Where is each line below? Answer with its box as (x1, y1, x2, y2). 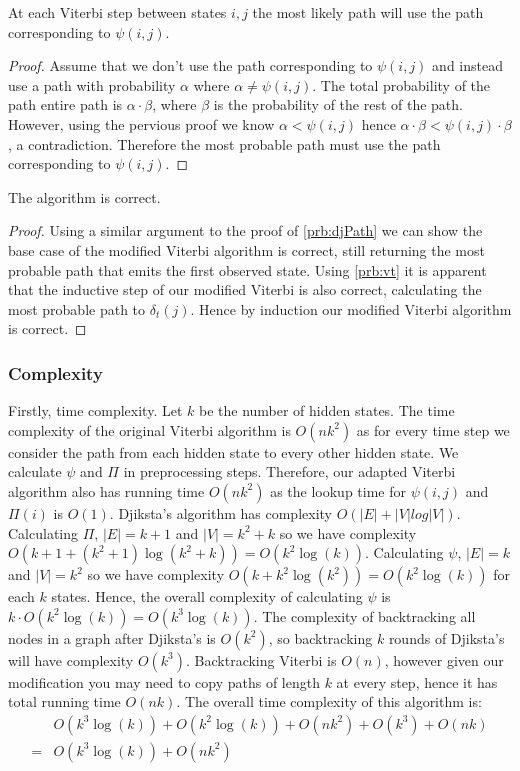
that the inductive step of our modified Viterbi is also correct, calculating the (8, 279, 482, 300)
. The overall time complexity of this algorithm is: (176, 691, 482, 712)
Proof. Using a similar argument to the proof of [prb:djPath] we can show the (8, 220, 483, 241)
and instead (432, 55, 503, 76)
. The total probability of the (312, 74, 491, 95)
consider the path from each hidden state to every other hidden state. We (8, 441, 459, 462)
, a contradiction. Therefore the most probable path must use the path (8, 133, 441, 154)
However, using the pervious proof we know (8, 113, 275, 134)
